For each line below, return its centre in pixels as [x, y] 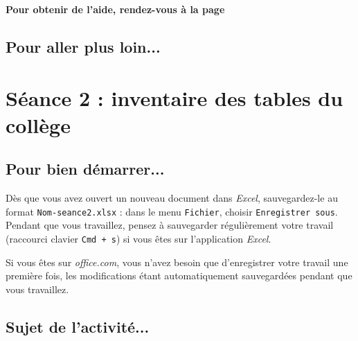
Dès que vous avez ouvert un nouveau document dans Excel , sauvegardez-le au [172, 198]
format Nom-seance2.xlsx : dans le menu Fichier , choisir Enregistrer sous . [172, 211]
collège [38, 124]
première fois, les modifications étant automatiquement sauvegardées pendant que [179, 276]
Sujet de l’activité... [78, 326]
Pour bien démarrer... [85, 169]
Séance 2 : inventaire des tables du [174, 97]
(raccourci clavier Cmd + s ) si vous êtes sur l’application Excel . [138, 238]
